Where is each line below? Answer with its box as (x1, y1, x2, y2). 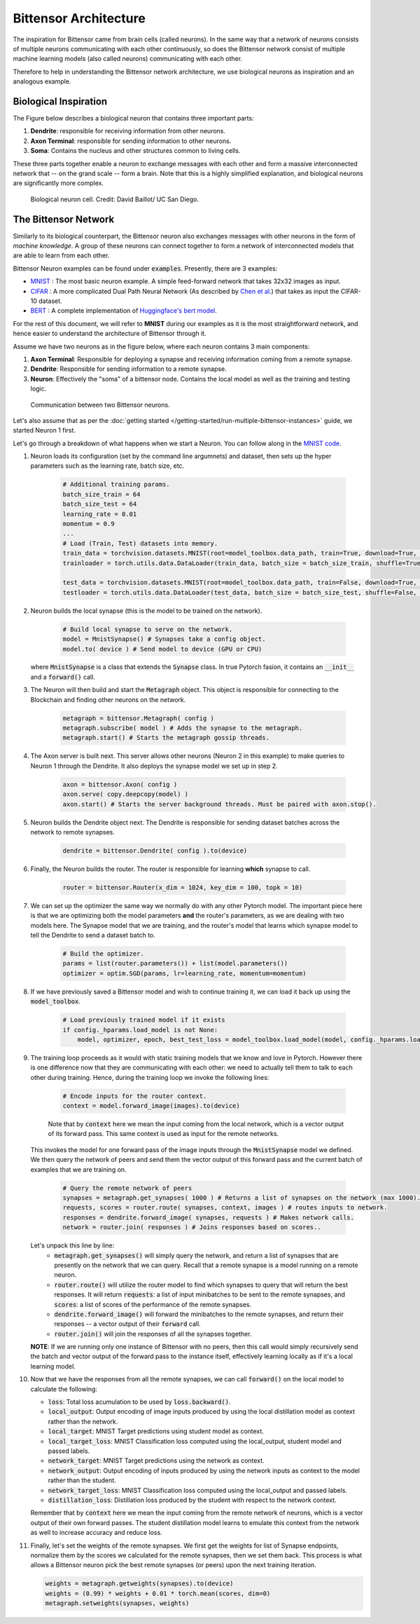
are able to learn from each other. (13, 251, 110, 259)
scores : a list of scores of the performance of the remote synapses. (54, 1300, 252, 1308)
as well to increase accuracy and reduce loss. (30, 1529, 162, 1537)
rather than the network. (48, 1417, 118, 1426)
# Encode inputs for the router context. (62, 1092, 207, 1100)
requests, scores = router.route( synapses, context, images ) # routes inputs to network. (62, 1203, 388, 1212)
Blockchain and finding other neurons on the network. (30, 695, 186, 704)
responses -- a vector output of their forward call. (54, 1320, 201, 1328)
